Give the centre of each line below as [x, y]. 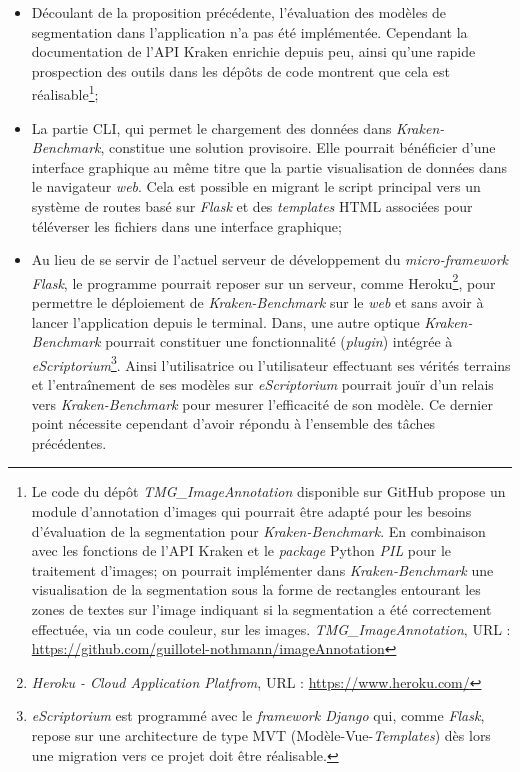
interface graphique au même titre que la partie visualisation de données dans [269, 166]
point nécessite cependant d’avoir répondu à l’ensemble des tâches [233, 423]
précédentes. [69, 442]
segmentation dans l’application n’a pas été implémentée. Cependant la [249, 31]
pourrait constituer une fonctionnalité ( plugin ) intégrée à [279, 341]
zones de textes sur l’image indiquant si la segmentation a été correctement [261, 609]
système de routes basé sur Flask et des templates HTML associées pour [252, 206]
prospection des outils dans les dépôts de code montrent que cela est [241, 70]
